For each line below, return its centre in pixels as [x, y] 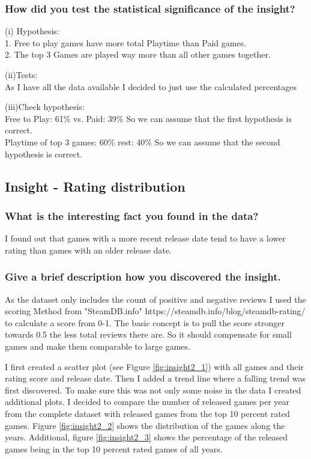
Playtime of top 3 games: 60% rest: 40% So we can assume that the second [143, 141]
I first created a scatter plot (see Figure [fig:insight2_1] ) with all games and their [154, 366]
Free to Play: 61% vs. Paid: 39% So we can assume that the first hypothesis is [148, 118]
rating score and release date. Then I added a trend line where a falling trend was [155, 378]
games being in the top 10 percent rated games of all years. [114, 448]
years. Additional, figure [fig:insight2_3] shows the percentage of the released [146, 437]
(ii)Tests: [21, 74]
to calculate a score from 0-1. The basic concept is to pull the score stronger [145, 322]
